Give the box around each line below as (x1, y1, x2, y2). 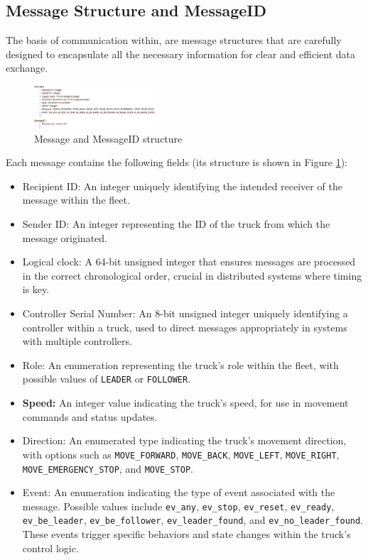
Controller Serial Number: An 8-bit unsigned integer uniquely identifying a (22, 306, 348, 321)
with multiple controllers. (22, 334, 132, 348)
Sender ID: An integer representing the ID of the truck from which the (22, 216, 330, 231)
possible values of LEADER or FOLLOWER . (22, 371, 191, 386)
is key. (22, 282, 50, 297)
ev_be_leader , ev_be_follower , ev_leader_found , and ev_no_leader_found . (22, 512, 364, 527)
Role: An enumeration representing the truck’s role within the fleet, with (22, 357, 339, 372)
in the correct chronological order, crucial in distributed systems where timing (22, 268, 362, 282)
